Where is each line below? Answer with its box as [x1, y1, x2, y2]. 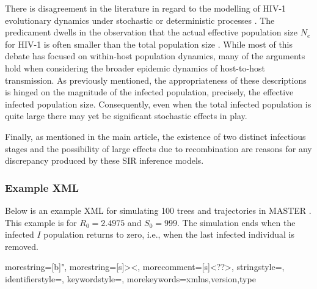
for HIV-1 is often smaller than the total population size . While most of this [5, 37, 293, 50]
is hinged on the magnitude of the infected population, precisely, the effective [5, 86, 294, 98]
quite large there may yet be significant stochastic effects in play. [5, 109, 247, 122]
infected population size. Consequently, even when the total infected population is [5, 97, 312, 110]
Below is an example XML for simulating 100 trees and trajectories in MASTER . [5, 203, 312, 216]
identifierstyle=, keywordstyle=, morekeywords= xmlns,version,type [5, 272, 256, 285]
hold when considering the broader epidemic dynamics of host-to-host [5, 61, 265, 74]
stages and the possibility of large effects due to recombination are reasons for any [5, 142, 312, 155]
